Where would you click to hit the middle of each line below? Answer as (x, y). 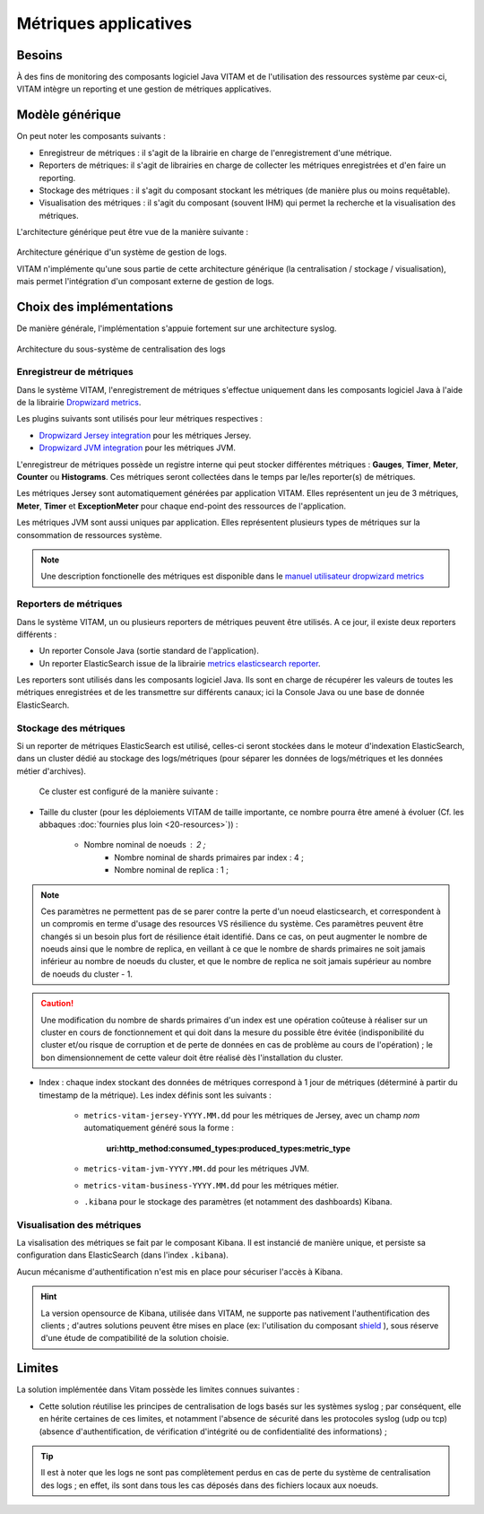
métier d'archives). (52, 770)
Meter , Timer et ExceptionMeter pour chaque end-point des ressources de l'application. (181, 506)
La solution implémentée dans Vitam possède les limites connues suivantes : (158, 1389)
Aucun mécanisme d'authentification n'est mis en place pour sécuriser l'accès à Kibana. (180, 1271)
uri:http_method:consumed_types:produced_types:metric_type (229, 1148)
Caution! (57, 1004)
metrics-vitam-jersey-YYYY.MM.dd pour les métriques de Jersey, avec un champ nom (252, 1115)
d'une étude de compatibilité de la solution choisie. (135, 1338)
